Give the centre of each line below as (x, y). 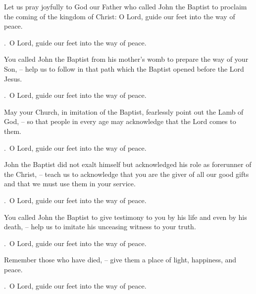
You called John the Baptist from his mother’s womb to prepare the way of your (126, 59)
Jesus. (13, 78)
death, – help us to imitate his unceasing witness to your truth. (100, 227)
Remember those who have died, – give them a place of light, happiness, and (120, 260)
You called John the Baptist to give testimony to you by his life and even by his (126, 217)
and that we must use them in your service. (70, 184)
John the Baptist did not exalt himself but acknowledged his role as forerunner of (128, 164)
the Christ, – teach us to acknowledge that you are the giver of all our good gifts (127, 174)
